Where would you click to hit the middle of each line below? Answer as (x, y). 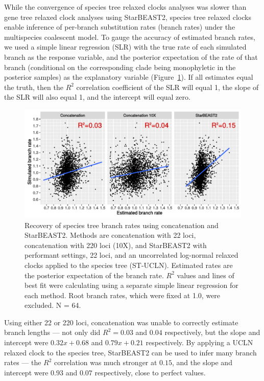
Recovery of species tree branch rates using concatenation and (122, 225)
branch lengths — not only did (52, 332)
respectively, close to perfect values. (150, 372)
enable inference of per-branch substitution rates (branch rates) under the (120, 27)
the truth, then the (34, 87)
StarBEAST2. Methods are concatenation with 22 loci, (110, 235)
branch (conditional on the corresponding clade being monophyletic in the (120, 67)
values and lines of (206, 275)
